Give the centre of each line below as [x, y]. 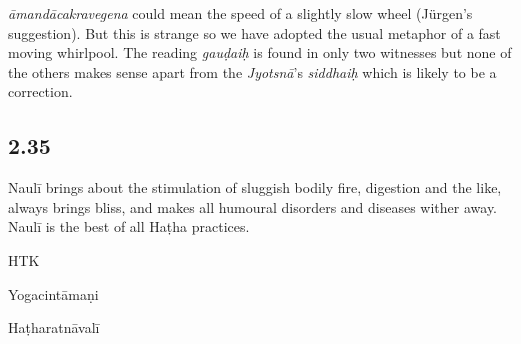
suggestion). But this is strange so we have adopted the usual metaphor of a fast [254, 32]
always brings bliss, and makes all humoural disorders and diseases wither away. [253, 206]
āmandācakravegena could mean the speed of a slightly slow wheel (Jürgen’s [240, 13]
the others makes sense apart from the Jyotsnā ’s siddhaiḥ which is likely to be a [252, 71]
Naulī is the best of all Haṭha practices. [129, 226]
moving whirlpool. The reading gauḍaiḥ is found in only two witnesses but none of [260, 52]
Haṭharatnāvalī [54, 327]
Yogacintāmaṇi [53, 293]
